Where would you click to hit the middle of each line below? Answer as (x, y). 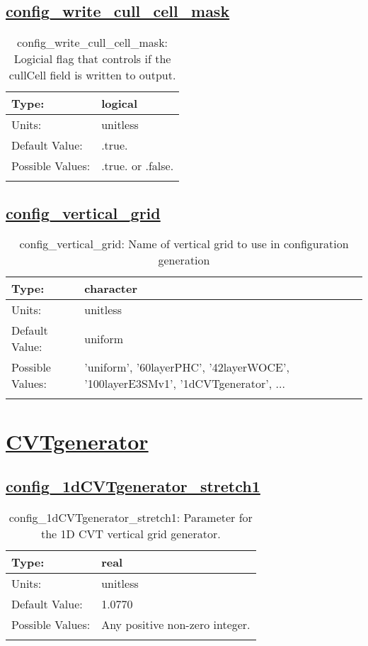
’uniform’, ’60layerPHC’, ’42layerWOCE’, (187, 367)
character (111, 289)
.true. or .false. (138, 166)
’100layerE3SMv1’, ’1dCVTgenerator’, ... (185, 384)
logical (119, 104)
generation (184, 260)
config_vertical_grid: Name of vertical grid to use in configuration (184, 244)
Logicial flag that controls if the (92, 59)
